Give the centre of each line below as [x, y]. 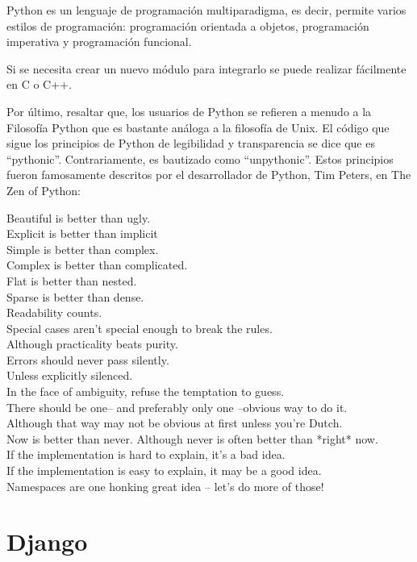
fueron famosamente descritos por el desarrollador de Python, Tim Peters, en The [209, 175]
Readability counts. [54, 312]
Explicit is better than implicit [82, 233]
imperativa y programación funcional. [99, 42]
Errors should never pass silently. [88, 359]
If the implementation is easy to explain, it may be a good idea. [164, 470]
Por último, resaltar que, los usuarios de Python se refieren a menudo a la [189, 111]
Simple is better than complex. [83, 249]
